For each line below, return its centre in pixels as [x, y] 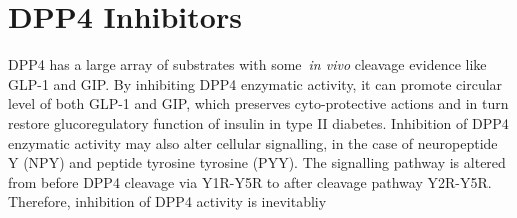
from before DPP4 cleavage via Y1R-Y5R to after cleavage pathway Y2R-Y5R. [250, 181]
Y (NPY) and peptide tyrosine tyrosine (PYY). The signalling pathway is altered [257, 162]
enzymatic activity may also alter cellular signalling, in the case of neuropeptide [253, 142]
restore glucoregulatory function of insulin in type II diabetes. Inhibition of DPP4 [258, 122]
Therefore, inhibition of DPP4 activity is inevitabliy [167, 201]
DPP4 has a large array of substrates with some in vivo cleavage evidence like [247, 64]
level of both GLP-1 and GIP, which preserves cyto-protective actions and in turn [258, 103]
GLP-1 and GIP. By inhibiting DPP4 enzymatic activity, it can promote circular [255, 83]
